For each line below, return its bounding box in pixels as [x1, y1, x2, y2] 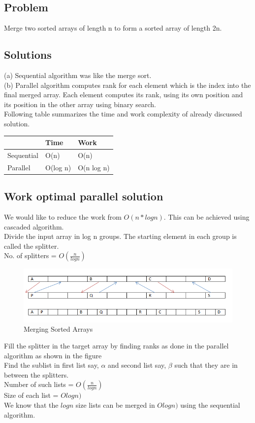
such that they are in [174, 360, 238, 370]
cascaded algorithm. [4, 221, 64, 231]
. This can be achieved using [163, 212, 250, 222]
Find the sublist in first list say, [4, 360, 99, 370]
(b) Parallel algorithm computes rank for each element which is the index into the [4, 79, 251, 90]
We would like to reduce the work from [4, 212, 122, 222]
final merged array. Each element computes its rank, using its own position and [4, 89, 243, 100]
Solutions [4, 47, 52, 62]
